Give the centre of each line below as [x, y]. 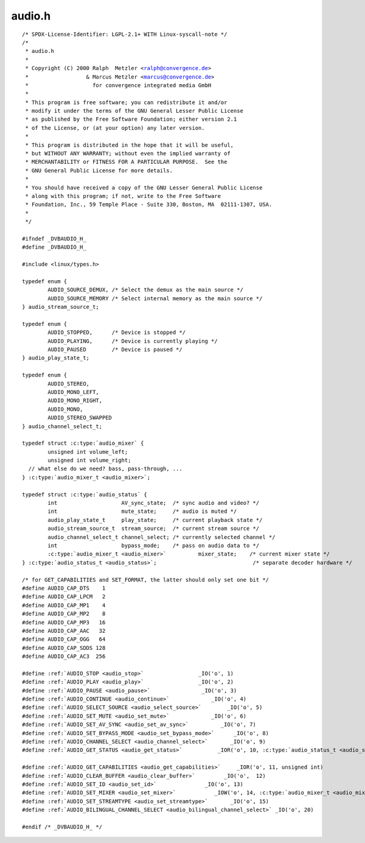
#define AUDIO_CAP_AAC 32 [64, 631]
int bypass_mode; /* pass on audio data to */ [154, 545]
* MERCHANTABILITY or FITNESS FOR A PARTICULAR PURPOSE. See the [126, 162]
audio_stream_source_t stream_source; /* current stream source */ [154, 529]
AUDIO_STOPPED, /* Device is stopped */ [116, 333]
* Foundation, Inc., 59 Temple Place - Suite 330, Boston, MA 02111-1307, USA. [149, 205]
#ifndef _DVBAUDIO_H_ [54, 238]
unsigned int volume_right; [89, 460]
